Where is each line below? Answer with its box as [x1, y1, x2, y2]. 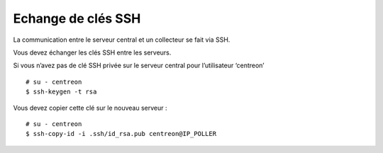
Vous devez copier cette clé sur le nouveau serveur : [13, 103, 167, 112]
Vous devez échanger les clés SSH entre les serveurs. [13, 48, 172, 57]
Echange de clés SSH [13, 11, 141, 26]
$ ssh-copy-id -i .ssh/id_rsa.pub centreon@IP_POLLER [26, 130, 216, 138]
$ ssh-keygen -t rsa [26, 88, 97, 96]
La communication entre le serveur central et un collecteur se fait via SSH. [13, 35, 231, 44]
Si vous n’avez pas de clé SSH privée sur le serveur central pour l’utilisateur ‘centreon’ [13, 61, 265, 70]
